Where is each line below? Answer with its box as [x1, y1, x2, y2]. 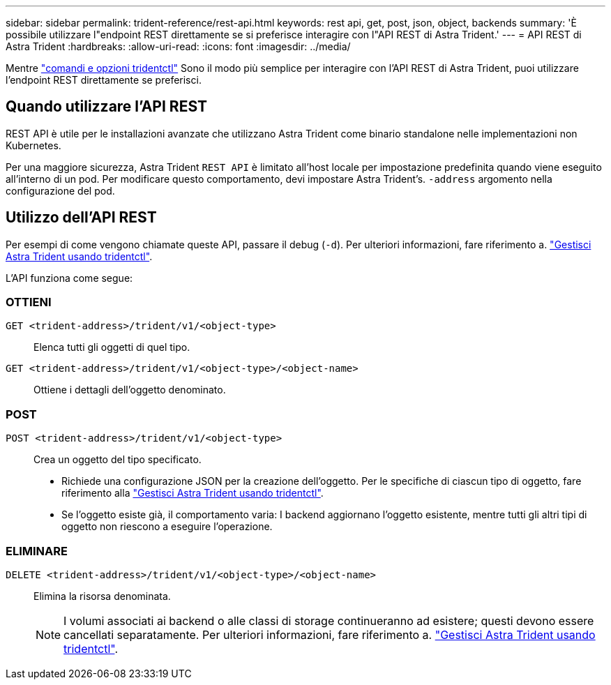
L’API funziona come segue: [6, 271, 133, 284]
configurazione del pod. [6, 184, 115, 197]
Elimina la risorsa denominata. [33, 589, 171, 602]
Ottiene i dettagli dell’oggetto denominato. [33, 384, 226, 396]
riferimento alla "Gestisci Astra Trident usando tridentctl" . [61, 487, 324, 499]
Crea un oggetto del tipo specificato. [33, 453, 202, 466]
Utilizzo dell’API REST [6, 209, 157, 227]
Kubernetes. [6, 139, 61, 151]
